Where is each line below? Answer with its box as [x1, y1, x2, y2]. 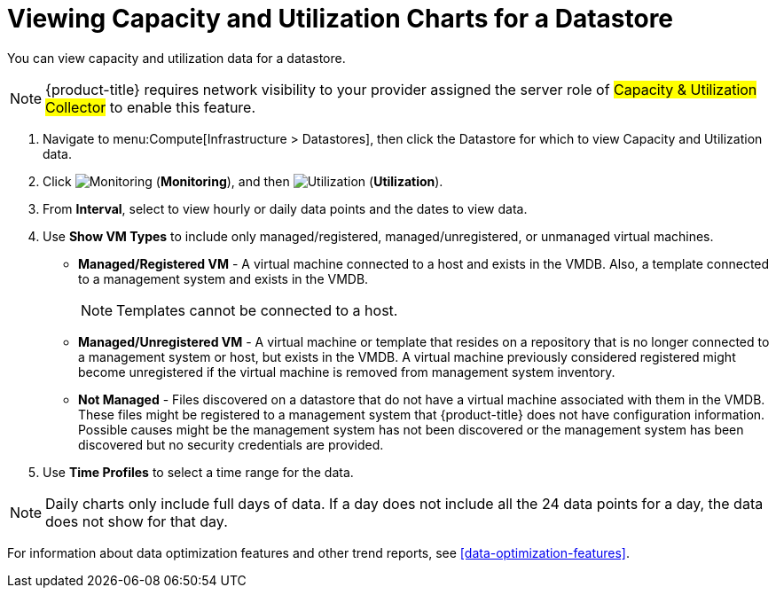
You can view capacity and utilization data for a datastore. [7, 50, 346, 66]
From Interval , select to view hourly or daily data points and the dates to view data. [43, 200, 528, 216]
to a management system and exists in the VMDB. [78, 270, 369, 286]
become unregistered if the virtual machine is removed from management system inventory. [78, 364, 615, 380]
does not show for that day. [45, 512, 228, 530]
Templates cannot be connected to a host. [116, 301, 398, 319]
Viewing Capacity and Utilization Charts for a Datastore [7, 4, 674, 34]
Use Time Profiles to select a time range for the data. [43, 464, 354, 480]
